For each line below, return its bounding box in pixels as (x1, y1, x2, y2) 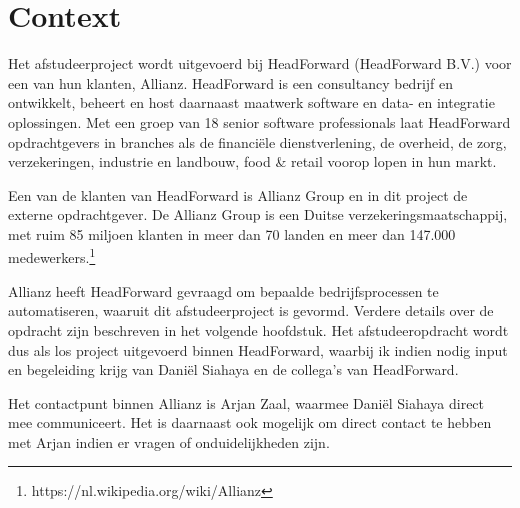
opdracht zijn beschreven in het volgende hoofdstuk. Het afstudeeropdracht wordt (8, 319, 509, 340)
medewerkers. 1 (8, 244, 96, 268)
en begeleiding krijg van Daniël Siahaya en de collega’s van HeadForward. (8, 359, 459, 380)
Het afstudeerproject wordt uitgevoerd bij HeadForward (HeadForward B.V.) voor (8, 53, 512, 74)
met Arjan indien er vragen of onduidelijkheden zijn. (8, 431, 330, 452)
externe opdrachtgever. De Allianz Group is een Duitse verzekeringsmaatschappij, (8, 204, 508, 225)
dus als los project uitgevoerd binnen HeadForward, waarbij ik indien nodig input (8, 339, 508, 360)
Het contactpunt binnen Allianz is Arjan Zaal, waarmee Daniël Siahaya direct (8, 392, 485, 413)
